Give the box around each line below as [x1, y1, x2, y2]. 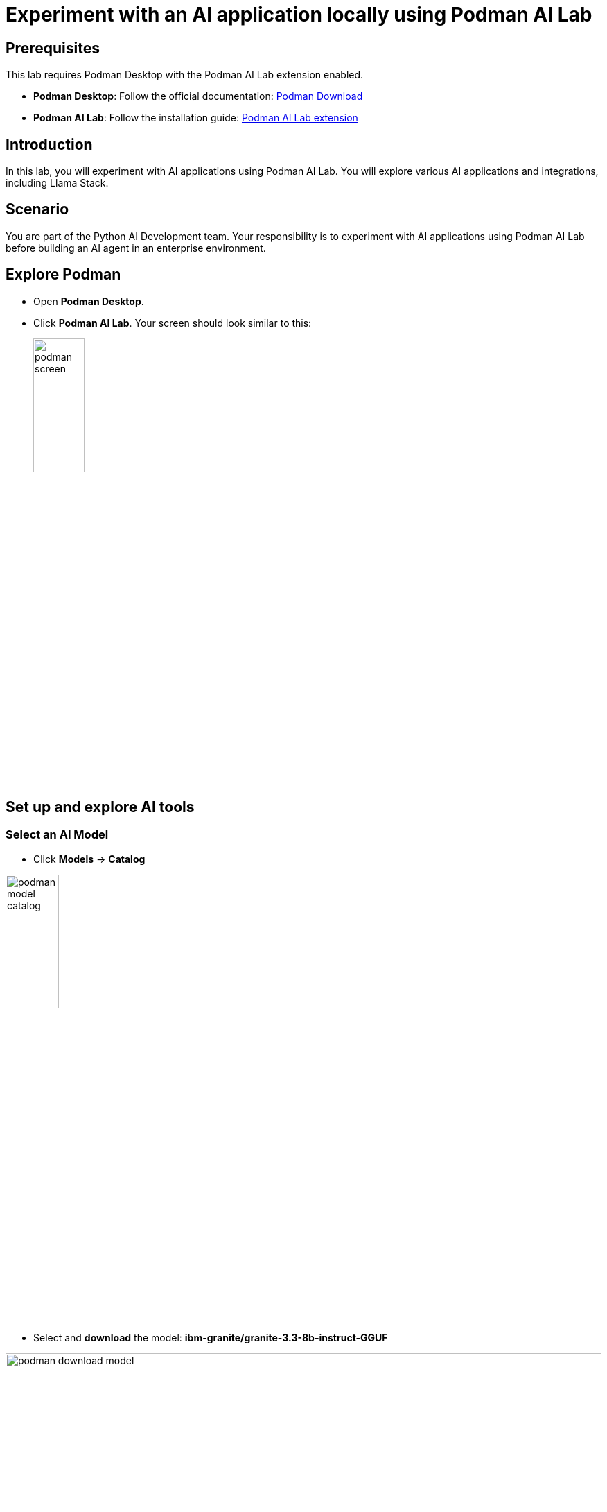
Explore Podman [6, 266, 121, 284]
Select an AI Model [6, 827, 109, 842]
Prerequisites [6, 39, 100, 57]
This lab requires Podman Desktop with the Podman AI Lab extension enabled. [6, 69, 364, 81]
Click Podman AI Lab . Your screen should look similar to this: [33, 316, 312, 329]
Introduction [6, 135, 93, 153]
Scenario [6, 200, 69, 218]
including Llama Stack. [6, 177, 109, 189]
